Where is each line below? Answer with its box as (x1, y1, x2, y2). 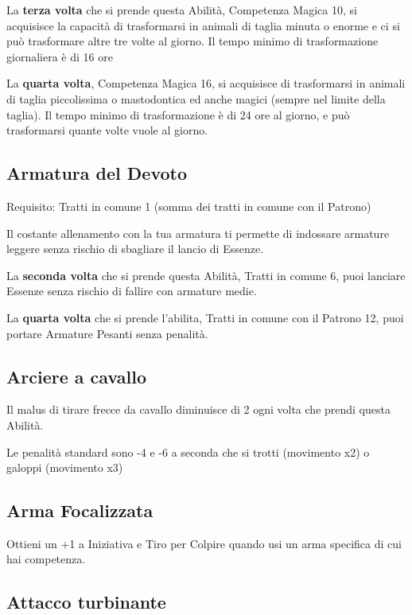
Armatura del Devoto (6, 161, 188, 185)
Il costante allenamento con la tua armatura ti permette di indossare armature (6, 224, 390, 241)
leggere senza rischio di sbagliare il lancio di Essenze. (6, 240, 264, 257)
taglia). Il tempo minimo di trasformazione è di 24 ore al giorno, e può (6, 106, 350, 123)
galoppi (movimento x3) (6, 459, 123, 476)
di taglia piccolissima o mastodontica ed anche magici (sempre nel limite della (6, 90, 386, 107)
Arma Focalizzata (6, 498, 154, 523)
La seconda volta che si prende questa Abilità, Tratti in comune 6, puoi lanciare (6, 267, 406, 283)
